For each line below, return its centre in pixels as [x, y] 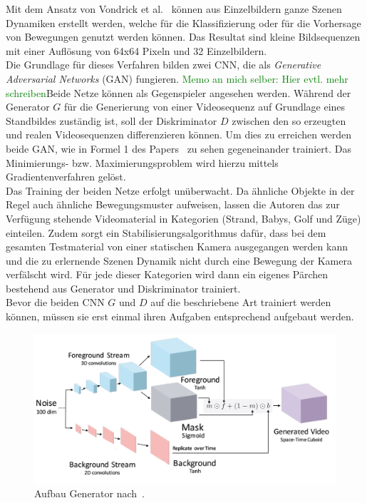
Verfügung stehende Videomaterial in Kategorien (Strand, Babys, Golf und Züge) [183, 218]
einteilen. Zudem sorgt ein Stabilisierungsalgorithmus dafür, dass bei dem [166, 232]
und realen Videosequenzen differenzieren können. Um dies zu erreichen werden [179, 134]
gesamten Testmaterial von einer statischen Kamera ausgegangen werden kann [177, 247]
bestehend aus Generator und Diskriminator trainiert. [123, 288]
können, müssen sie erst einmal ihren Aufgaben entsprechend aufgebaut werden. [180, 316]
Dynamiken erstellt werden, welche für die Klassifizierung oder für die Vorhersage [183, 22]
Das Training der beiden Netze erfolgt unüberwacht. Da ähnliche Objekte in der [180, 190]
